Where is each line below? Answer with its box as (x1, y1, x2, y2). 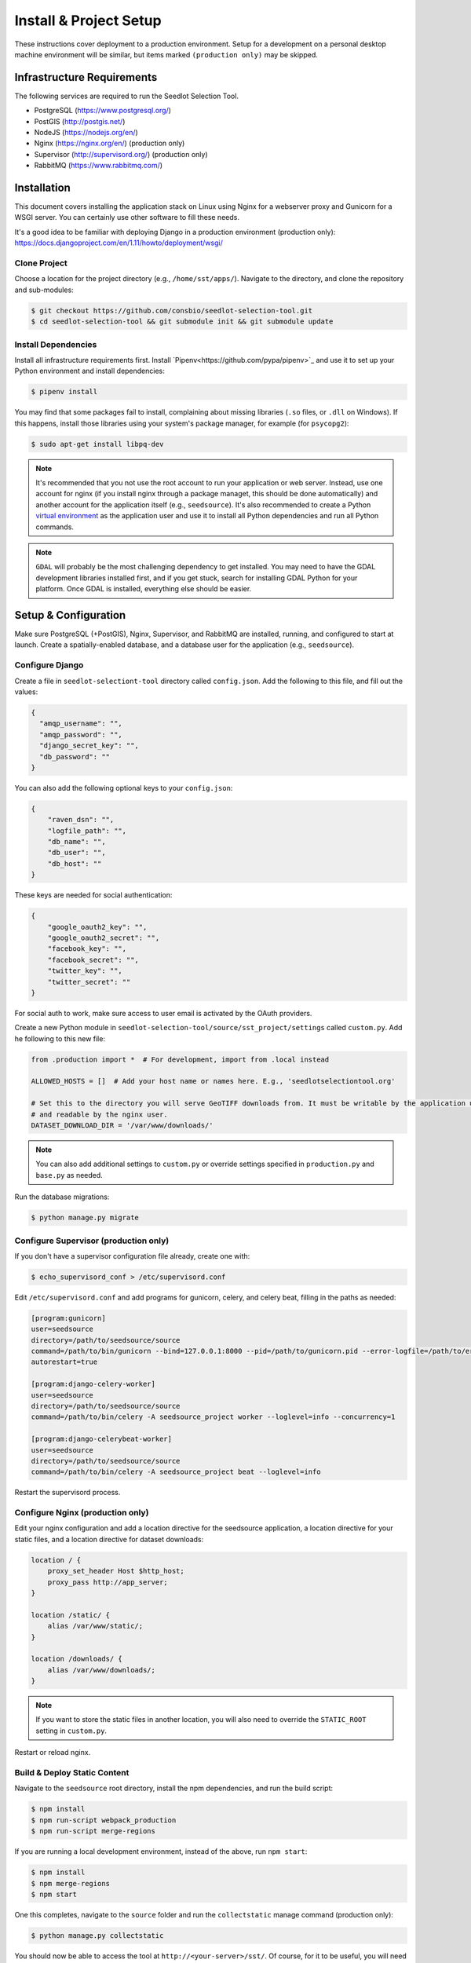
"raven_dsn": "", (47, 815, 115, 824)
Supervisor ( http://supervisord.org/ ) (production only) (34, 149, 208, 159)
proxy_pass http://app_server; (47, 1577, 168, 1586)
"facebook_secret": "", (47, 955, 139, 964)
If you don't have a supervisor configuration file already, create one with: (14, 1251, 250, 1260)
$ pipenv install (31, 387, 98, 397)
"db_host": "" (47, 859, 102, 868)
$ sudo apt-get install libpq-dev (31, 440, 164, 448)
